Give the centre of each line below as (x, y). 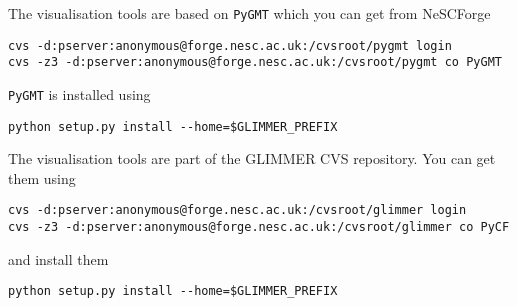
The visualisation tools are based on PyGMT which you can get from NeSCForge (249, 13)
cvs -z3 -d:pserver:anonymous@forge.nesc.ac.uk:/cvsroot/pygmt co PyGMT (255, 62)
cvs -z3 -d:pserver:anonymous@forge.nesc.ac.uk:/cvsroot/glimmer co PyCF (259, 227)
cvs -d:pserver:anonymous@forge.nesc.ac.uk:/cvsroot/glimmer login (237, 210)
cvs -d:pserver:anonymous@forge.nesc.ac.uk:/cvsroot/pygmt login (230, 45)
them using (42, 177)
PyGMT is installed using (79, 93)
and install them (58, 258)
